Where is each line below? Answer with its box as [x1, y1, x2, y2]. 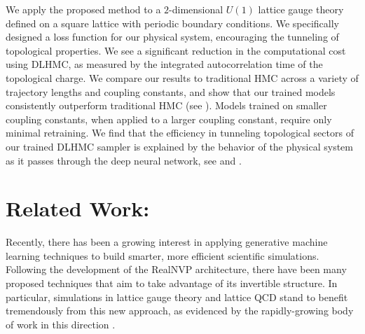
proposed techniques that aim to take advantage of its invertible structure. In [6, 276, 338, 291]
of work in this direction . [6, 316, 116, 331]
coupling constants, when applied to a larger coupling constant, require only [6, 111, 332, 126]
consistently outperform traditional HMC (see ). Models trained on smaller [6, 98, 327, 113]
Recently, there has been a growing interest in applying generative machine [6, 235, 328, 249]
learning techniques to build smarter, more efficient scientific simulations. [6, 248, 319, 263]
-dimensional [169, 2, 223, 16]
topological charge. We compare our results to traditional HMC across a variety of [6, 70, 359, 85]
